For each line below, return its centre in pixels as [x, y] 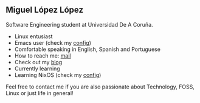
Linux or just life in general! [40, 93]
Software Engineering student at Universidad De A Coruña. [79, 24]
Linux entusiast [33, 36]
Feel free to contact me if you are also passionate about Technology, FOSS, [100, 87]
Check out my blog [38, 62]
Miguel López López [44, 10]
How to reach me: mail [43, 55]
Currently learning [37, 68]
